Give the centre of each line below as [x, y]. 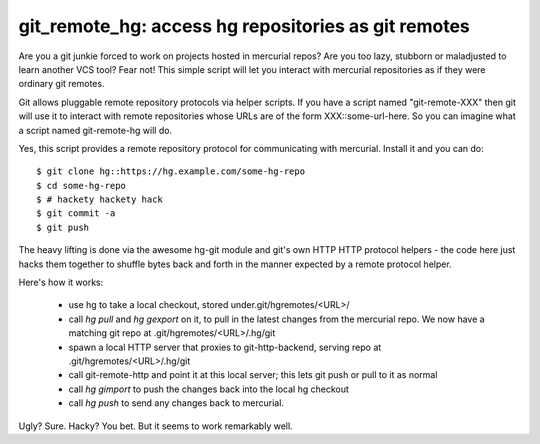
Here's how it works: [61, 282]
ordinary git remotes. [61, 84]
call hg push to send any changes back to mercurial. [176, 403]
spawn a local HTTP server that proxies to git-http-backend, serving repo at [225, 347]
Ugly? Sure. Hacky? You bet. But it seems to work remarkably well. [156, 426]
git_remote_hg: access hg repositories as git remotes [244, 26]
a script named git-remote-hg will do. [95, 130]
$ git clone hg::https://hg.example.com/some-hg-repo [170, 171]
